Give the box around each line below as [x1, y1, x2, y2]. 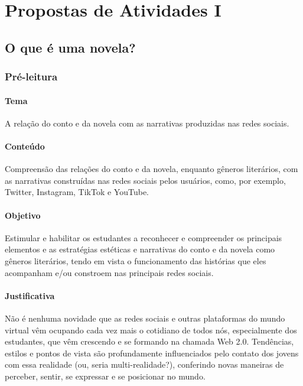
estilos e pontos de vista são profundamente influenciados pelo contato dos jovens [5, 346, 299, 359]
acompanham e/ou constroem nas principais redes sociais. [5, 266, 214, 278]
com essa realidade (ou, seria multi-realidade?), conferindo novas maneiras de [5, 358, 284, 371]
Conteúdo [5, 140, 45, 152]
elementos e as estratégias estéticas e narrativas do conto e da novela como [5, 243, 275, 255]
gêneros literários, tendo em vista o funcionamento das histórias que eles [5, 254, 266, 267]
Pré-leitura [5, 69, 58, 84]
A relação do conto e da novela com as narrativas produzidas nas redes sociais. [5, 116, 289, 129]
